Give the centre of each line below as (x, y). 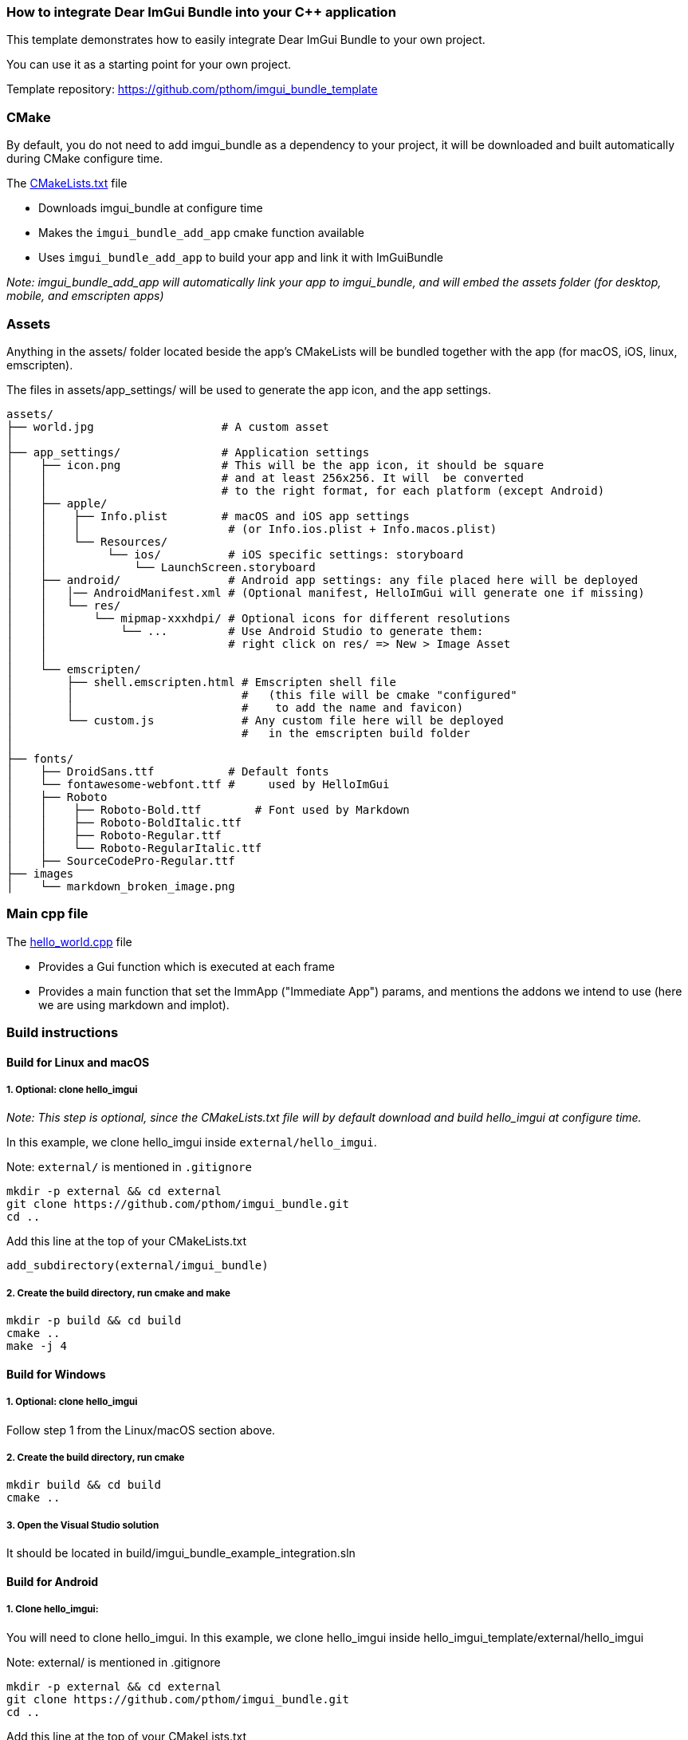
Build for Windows (56, 1374)
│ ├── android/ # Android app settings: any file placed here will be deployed (322, 580)
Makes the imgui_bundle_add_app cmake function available (201, 233)
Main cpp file (47, 914)
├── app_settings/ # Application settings (188, 452)
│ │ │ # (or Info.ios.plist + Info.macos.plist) (252, 529)
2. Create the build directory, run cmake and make (118, 1293)
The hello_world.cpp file (69, 941)
